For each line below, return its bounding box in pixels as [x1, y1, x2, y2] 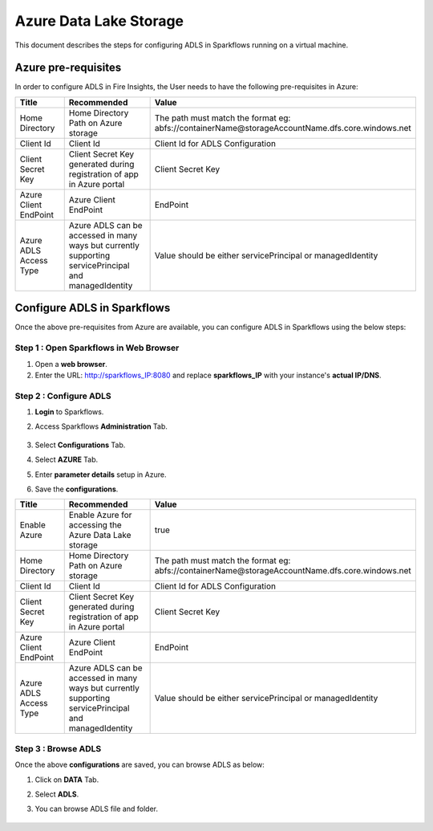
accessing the [68, 519, 122, 531]
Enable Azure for [68, 510, 132, 521]
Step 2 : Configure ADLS [14, 390, 111, 401]
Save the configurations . [34, 484, 119, 494]
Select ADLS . [34, 789, 79, 799]
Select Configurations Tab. [34, 440, 126, 450]
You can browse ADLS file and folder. [34, 804, 158, 814]
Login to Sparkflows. [34, 407, 104, 417]
